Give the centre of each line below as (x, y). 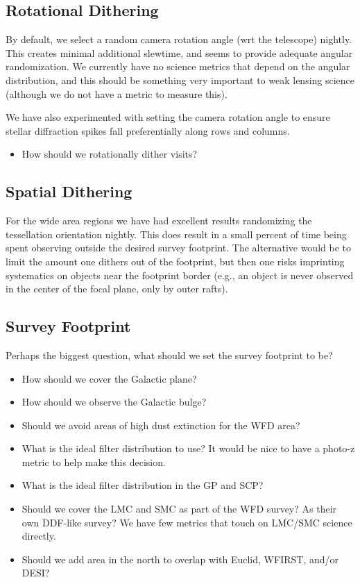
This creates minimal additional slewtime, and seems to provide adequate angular (179, 52)
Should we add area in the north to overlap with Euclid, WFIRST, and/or (180, 559)
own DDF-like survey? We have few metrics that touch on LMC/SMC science (187, 522)
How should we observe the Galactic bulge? (114, 402)
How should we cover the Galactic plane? (109, 378)
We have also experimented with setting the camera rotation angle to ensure (168, 117)
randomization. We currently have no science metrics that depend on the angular (178, 66)
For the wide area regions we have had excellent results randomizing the (159, 221)
